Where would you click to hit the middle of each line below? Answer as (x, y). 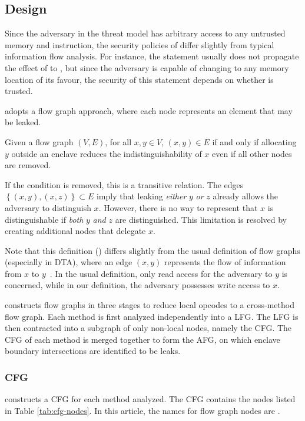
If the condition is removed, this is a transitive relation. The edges (124, 184)
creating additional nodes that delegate (75, 231)
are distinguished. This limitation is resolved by (201, 219)
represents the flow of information (225, 262)
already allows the (246, 196)
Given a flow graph (39, 141)
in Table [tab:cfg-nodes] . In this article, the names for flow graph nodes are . (142, 410)
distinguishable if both (44, 219)
